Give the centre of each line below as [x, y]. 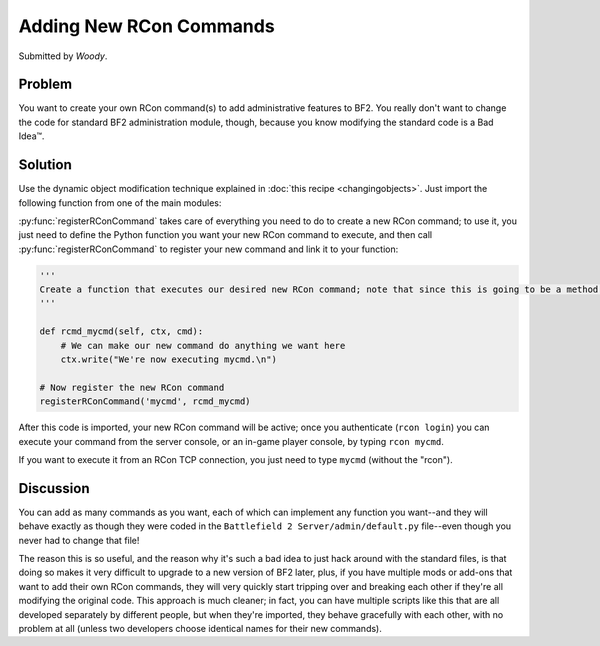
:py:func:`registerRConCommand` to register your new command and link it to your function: [208, 249]
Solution [45, 165]
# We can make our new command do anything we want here [203, 345]
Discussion [54, 488]
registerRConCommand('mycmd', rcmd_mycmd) [145, 401]
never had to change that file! [79, 540]
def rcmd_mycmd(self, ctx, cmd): [121, 331]
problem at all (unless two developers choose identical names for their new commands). [200, 628]
